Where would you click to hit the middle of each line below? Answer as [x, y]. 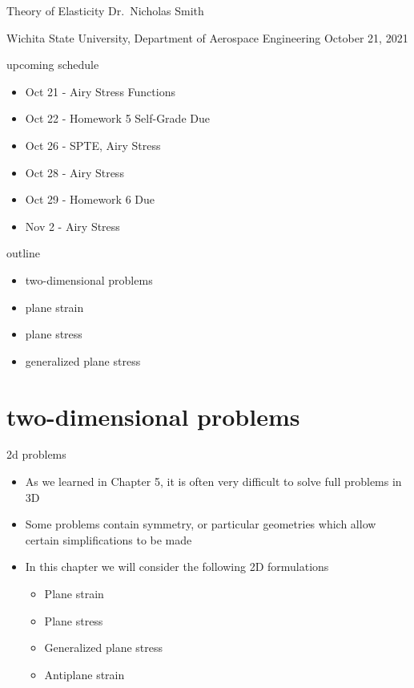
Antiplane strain [84, 674]
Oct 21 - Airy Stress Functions [100, 91]
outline [24, 253]
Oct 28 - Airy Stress [74, 172]
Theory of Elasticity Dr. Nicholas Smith [105, 10]
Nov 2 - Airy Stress [72, 226]
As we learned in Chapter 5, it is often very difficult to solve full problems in [213, 482]
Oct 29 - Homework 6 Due [90, 199]
